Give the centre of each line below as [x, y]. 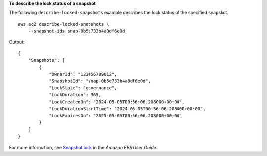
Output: [17, 42]
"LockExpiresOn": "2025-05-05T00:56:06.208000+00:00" [116, 116]
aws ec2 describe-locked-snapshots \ [64, 24]
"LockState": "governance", [83, 88]
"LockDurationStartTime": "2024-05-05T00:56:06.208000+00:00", [127, 109]
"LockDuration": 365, [75, 95]
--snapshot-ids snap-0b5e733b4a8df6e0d [76, 31]
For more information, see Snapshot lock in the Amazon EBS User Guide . [83, 148]
